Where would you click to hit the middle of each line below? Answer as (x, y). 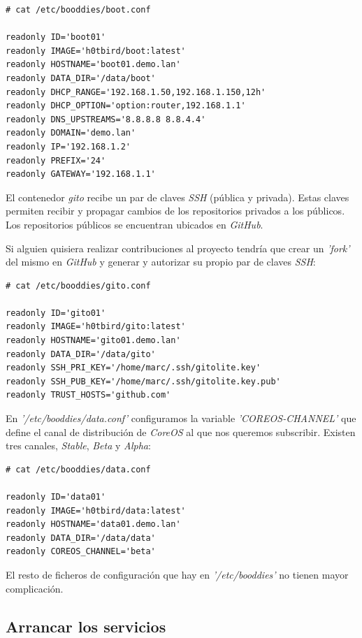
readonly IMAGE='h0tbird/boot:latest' (96, 51)
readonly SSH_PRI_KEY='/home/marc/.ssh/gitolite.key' (133, 368)
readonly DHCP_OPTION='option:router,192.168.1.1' (126, 106)
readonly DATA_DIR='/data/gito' (81, 354)
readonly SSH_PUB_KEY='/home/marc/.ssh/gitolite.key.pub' (143, 381)
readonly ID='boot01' (56, 37)
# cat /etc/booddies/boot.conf (78, 10)
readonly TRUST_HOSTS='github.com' (88, 395)
